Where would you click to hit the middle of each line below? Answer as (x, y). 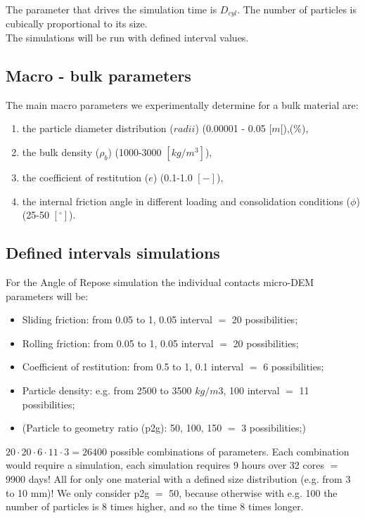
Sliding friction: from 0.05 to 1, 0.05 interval (117, 319)
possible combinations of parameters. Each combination (230, 451)
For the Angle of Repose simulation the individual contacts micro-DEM (160, 282)
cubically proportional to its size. (77, 24)
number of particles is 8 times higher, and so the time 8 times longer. (155, 506)
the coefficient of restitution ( (85, 177)
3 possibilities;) (274, 428)
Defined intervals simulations (113, 253)
